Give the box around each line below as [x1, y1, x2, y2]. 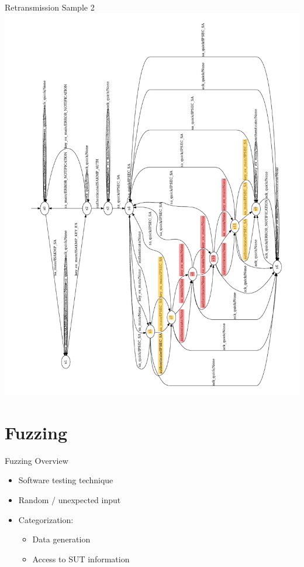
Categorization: [18, 513, 74, 525]
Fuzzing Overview [5, 454, 68, 466]
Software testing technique [18, 474, 113, 486]
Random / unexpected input [18, 493, 121, 505]
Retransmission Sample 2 [5, 1, 95, 13]
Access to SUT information [32, 552, 130, 565]
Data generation [32, 533, 91, 545]
